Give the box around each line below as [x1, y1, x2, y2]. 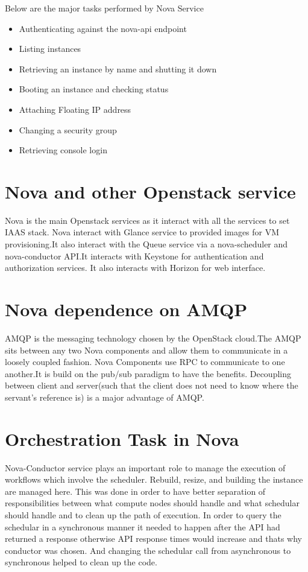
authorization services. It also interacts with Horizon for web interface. [5, 261, 266, 274]
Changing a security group [19, 123, 117, 136]
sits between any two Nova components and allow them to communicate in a [5, 343, 288, 356]
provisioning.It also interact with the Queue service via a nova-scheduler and [5, 238, 288, 250]
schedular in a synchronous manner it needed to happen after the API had [5, 520, 280, 533]
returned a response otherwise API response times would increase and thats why [5, 532, 302, 545]
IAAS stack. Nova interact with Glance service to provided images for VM [5, 226, 280, 238]
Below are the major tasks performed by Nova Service [5, 2, 204, 14]
